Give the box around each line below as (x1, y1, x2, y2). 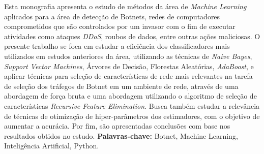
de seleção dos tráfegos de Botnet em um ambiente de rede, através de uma (4, 80, 239, 91)
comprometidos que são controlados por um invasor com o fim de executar (4, 21, 236, 32)
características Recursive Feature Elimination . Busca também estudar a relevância (4, 100, 260, 111)
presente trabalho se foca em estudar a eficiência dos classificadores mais (4, 41, 230, 51)
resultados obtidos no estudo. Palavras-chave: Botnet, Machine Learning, (4, 130, 238, 141)
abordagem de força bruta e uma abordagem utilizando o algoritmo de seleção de (4, 90, 257, 101)
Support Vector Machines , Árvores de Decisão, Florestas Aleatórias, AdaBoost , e (4, 60, 254, 71)
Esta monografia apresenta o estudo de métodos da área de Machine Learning (4, 1, 247, 11)
